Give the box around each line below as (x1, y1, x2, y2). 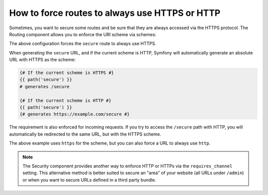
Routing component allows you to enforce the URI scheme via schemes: (9, 31, 156, 37)
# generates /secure (19, 84, 69, 89)
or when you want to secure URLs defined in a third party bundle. (22, 177, 156, 183)
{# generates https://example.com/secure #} (19, 111, 130, 117)
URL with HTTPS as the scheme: (9, 57, 76, 63)
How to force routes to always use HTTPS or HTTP (9, 7, 221, 18)
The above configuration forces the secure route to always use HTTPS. (9, 41, 156, 47)
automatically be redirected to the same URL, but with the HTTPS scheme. (9, 131, 161, 137)
